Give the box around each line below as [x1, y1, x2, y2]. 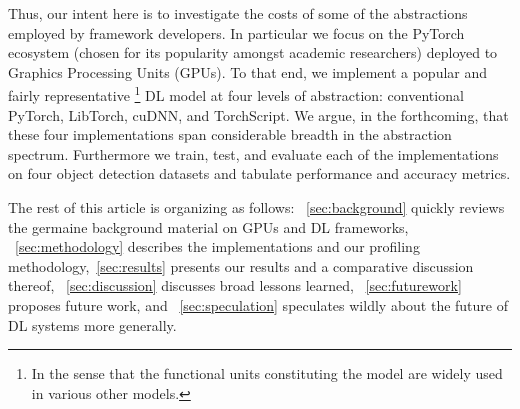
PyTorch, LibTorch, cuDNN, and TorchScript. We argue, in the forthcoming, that [8, 104, 509, 125]
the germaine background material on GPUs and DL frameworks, [8, 216, 409, 237]
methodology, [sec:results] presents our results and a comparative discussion [8, 255, 474, 276]
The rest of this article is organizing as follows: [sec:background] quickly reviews [8, 197, 505, 217]
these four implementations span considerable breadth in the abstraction [8, 124, 452, 145]
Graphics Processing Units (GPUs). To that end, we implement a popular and [8, 61, 488, 82]
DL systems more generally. [8, 314, 177, 335]
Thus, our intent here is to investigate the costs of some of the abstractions [8, 3, 468, 23]
